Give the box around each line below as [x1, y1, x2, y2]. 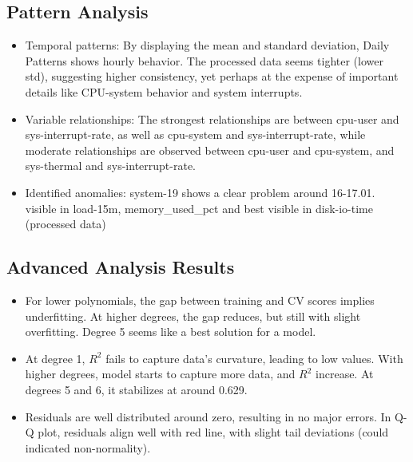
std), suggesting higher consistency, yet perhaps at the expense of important [25, 68, 399, 85]
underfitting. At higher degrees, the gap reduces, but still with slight [25, 307, 361, 324]
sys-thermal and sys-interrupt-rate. [25, 157, 196, 174]
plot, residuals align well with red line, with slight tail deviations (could [38, 424, 389, 440]
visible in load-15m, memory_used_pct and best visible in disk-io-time [25, 199, 373, 216]
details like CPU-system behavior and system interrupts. [25, 83, 303, 100]
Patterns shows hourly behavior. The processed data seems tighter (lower [25, 52, 383, 69]
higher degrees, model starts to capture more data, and [25, 365, 296, 382]
